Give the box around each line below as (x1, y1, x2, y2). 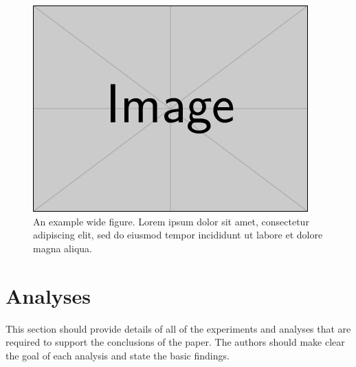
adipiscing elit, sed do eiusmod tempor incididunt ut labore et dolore (33, 227, 323, 242)
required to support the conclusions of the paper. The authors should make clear (5, 335, 345, 349)
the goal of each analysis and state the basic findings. (5, 348, 230, 362)
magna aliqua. (33, 241, 92, 255)
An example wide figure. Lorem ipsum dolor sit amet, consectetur (33, 214, 309, 228)
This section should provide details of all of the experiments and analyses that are (5, 321, 351, 335)
